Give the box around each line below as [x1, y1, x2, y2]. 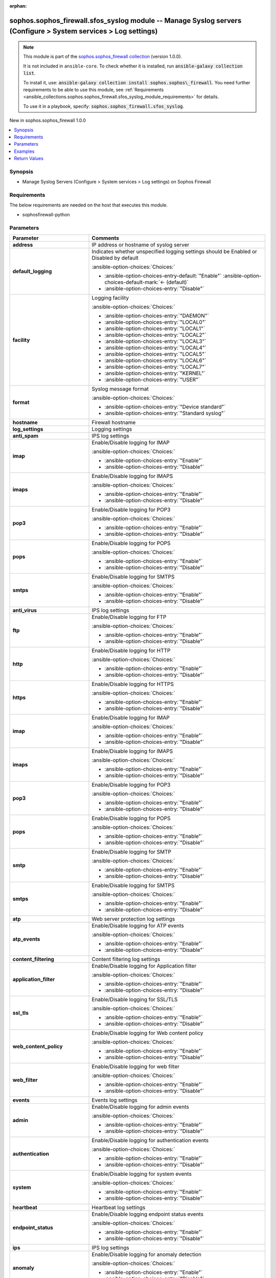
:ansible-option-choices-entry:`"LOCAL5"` [104, 350, 206, 357]
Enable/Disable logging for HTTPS [91, 680, 174, 688]
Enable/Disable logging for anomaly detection [91, 1250, 202, 1258]
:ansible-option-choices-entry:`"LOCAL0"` [104, 318, 206, 326]
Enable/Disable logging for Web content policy [91, 1029, 204, 1036]
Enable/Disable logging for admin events [91, 1103, 189, 1110]
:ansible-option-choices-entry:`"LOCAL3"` [104, 337, 206, 345]
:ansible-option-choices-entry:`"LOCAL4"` [104, 344, 207, 351]
